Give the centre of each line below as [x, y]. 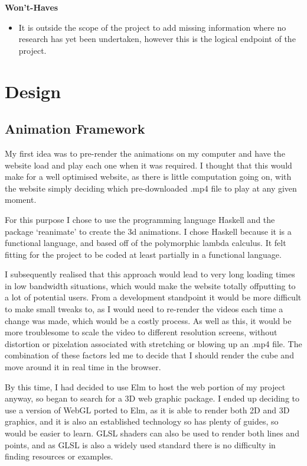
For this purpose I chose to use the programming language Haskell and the [140, 219]
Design [33, 91]
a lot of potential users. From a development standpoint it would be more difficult [153, 297]
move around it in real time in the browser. [83, 367]
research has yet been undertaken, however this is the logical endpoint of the [157, 39]
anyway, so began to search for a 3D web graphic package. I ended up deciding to [152, 398]
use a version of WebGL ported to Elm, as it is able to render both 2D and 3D [147, 410]
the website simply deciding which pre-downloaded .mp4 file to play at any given [151, 188]
